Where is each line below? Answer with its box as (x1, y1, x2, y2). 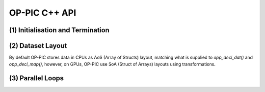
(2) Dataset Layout (9, 42, 67, 50)
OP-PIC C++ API (9, 7, 76, 18)
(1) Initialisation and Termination (9, 26, 110, 34)
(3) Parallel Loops (9, 74, 64, 83)
